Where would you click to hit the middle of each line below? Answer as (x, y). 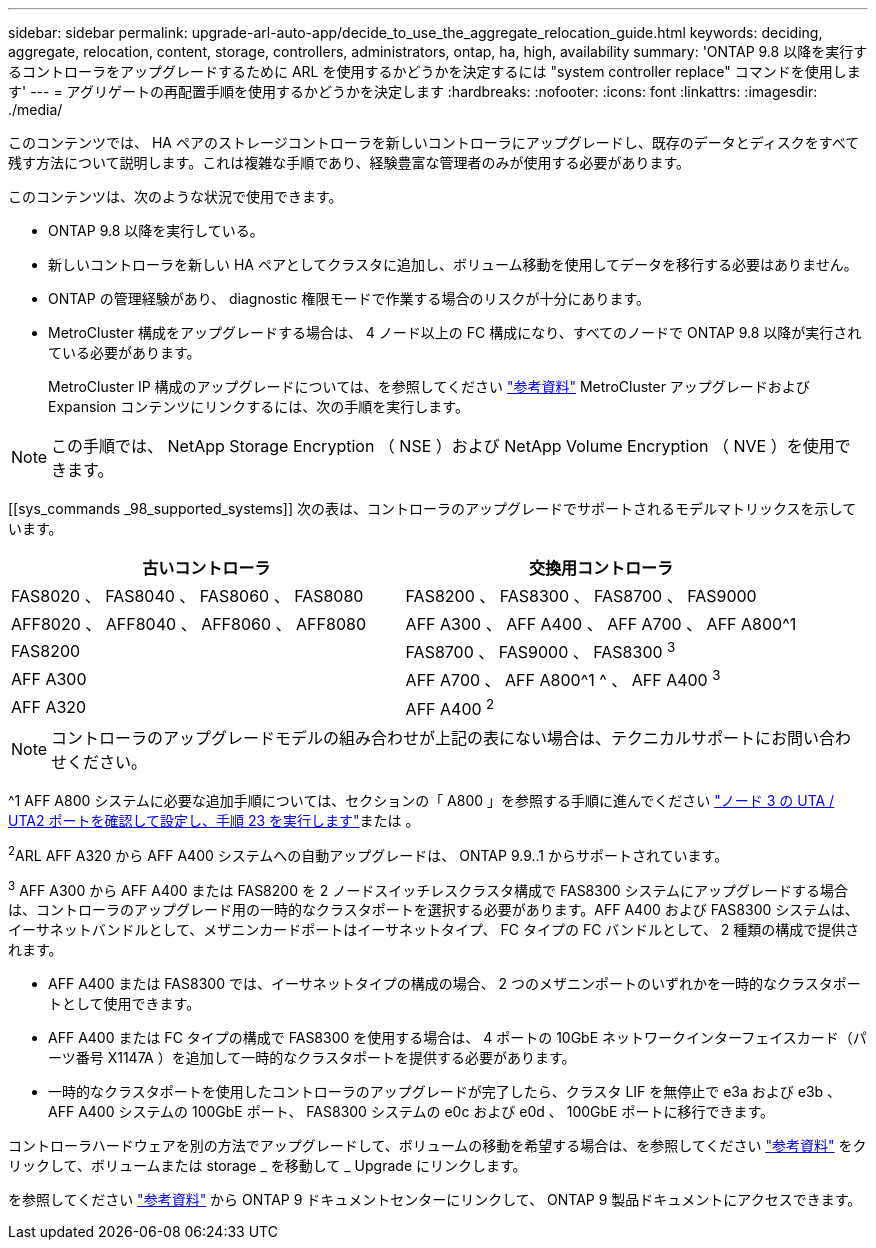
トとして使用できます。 (124, 1004)
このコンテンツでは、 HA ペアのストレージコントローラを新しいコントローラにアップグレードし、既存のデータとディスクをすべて (434, 142)
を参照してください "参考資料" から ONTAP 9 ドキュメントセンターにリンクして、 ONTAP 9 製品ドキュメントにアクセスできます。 (435, 1200)
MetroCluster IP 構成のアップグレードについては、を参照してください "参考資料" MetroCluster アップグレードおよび (429, 386)
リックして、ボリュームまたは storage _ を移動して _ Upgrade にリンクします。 (267, 1166)
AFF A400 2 (450, 707)
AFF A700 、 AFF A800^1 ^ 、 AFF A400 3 (563, 679)
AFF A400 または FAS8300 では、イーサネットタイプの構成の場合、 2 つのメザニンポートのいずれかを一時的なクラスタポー (454, 984)
